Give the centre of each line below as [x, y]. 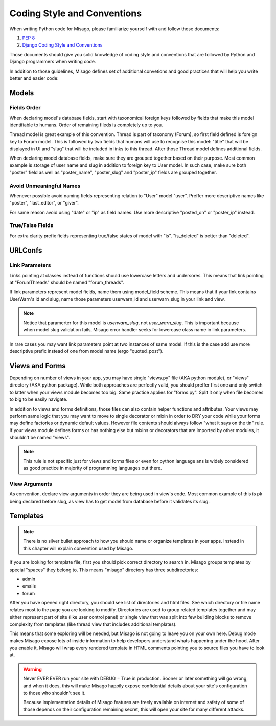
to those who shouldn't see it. [54, 693]
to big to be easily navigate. [39, 399]
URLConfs [26, 250]
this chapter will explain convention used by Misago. [78, 548]
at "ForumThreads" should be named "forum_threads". [67, 282]
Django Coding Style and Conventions [62, 45]
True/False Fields [31, 225]
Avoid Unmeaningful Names [45, 186]
